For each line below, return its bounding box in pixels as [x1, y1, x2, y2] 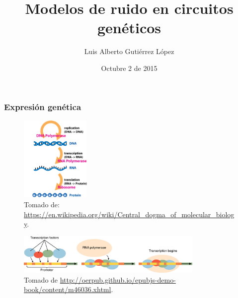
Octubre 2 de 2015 [101, 62, 158, 73]
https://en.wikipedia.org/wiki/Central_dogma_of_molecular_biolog [24, 209, 235, 219]
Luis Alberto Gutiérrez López [84, 46, 174, 57]
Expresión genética [4, 100, 81, 113]
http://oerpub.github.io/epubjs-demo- [60, 274, 176, 285]
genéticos [97, 17, 161, 38]
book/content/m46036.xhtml [24, 284, 111, 295]
